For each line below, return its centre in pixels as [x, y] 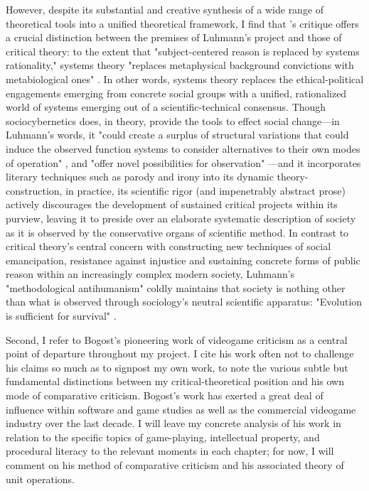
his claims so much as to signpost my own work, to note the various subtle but [177, 367]
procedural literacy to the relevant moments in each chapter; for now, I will [170, 451]
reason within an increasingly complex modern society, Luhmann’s [150, 274]
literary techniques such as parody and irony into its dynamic [140, 177]
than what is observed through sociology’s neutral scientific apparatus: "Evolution [184, 302]
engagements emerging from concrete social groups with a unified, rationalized [176, 93]
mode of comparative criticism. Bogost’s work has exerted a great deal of [165, 395]
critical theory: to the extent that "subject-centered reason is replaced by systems [183, 51]
